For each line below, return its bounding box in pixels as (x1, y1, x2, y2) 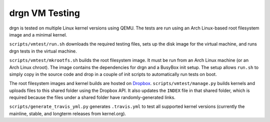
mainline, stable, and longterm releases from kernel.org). (9, 110, 126, 116)
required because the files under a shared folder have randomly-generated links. (9, 94, 176, 100)
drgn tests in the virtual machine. (9, 48, 77, 54)
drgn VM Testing (9, 7, 80, 18)
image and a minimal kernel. (9, 31, 67, 37)
